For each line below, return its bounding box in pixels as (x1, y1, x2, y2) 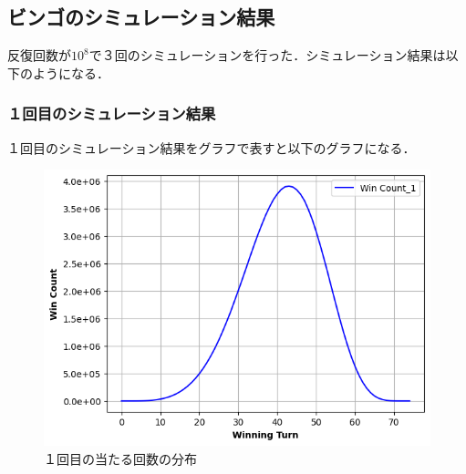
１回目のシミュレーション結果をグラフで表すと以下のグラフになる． (7, 138, 416, 157)
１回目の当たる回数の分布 (44, 448, 197, 468)
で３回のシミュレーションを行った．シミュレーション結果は (88, 46, 446, 65)
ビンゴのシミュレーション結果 (7, 3, 275, 31)
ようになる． (32, 63, 109, 82)
